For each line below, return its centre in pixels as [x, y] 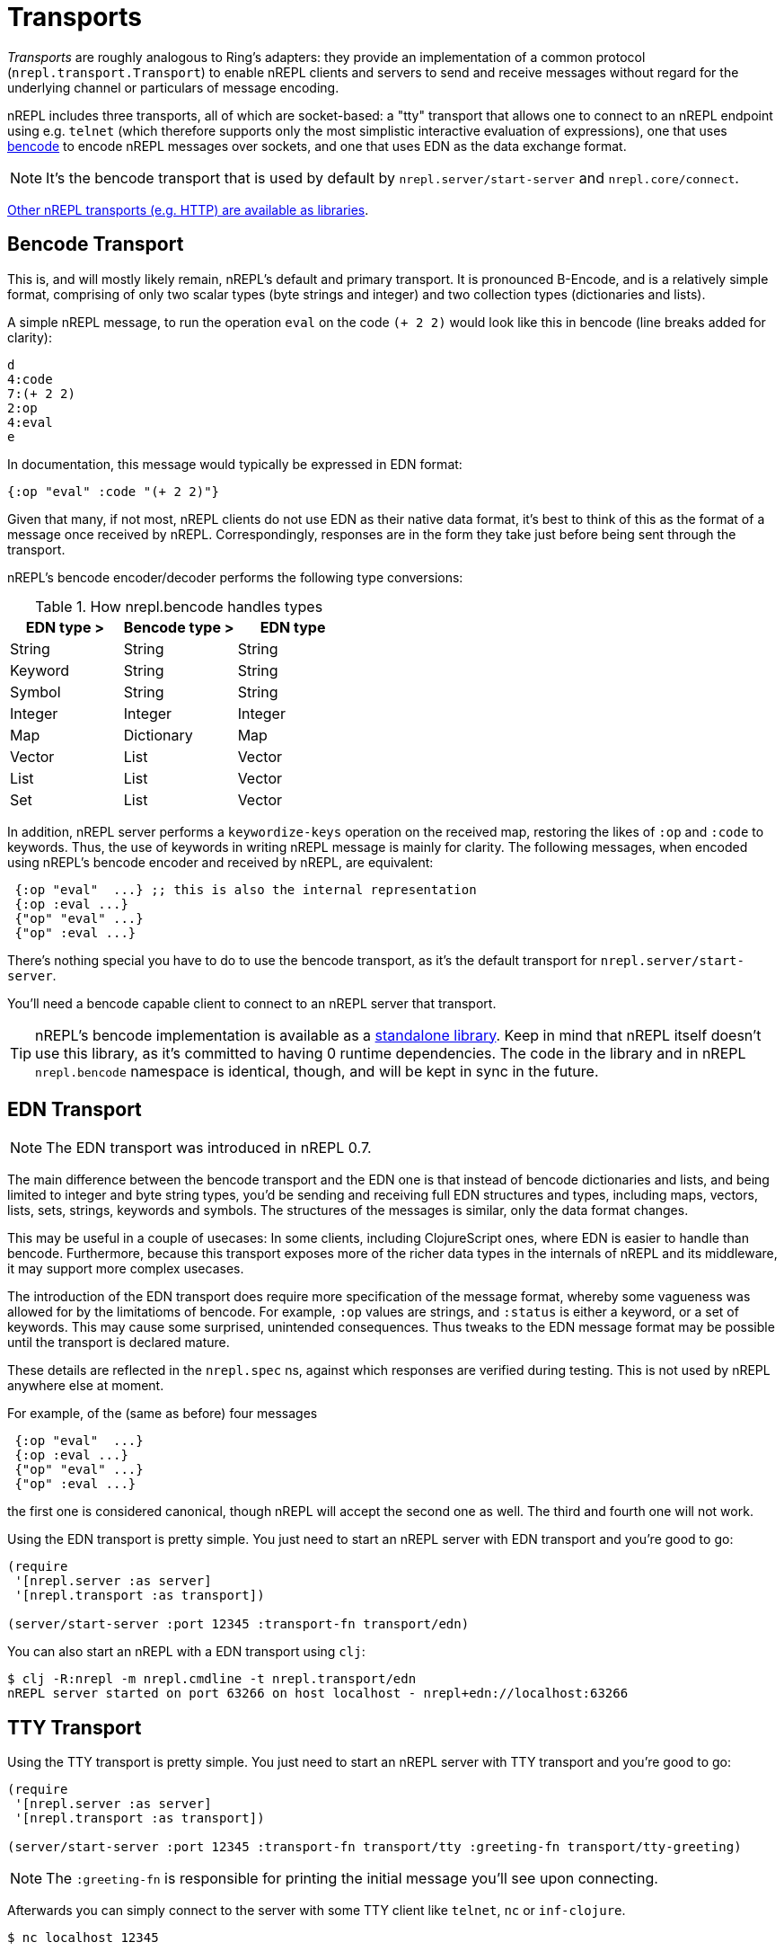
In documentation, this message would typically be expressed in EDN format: [235, 464]
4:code [30, 379]
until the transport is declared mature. [119, 1343]
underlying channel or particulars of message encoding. [173, 87]
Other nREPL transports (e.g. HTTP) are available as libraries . [188, 209]
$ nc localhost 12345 [83, 1938]
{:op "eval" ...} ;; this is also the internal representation [246, 889]
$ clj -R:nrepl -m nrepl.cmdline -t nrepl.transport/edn [212, 1679]
